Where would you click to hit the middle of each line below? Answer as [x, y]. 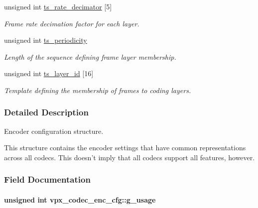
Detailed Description [46, 112]
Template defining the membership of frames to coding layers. [98, 90]
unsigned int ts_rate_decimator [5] [58, 6]
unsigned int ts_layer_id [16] [49, 73]
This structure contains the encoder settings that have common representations [125, 148]
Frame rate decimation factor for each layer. [72, 23]
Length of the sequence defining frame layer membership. [90, 56]
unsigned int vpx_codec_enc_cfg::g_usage [80, 200]
